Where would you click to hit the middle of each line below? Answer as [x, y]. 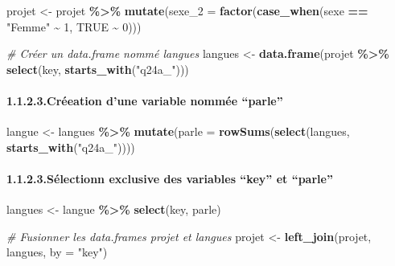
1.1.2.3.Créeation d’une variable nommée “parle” [145, 100]
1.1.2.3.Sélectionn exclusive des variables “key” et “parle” [170, 178]
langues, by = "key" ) [57, 252]
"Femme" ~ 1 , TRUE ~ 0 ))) [74, 26]
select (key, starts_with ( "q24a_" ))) [98, 69]
